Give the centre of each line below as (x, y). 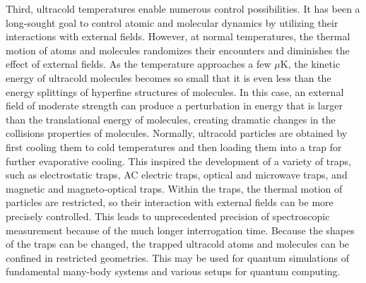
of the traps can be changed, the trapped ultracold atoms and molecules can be (178, 244)
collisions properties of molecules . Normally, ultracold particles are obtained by (177, 133)
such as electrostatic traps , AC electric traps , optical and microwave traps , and (177, 175)
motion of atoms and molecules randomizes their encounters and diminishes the (178, 50)
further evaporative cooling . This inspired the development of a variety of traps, (178, 161)
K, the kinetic (310, 64)
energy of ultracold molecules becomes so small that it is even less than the (169, 77)
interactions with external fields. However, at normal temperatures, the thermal (178, 36)
